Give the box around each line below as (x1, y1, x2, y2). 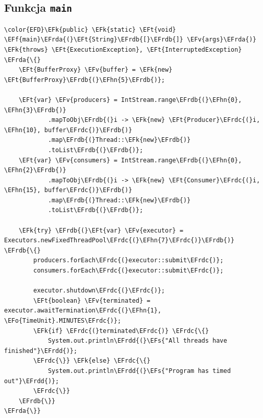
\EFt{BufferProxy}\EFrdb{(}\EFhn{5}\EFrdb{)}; (4, 76, 165, 83)
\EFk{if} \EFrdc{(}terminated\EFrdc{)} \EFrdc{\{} (33, 327, 209, 335)
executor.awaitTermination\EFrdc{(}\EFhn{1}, (4, 307, 161, 315)
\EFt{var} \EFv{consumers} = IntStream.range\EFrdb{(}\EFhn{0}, (18, 156, 242, 164)
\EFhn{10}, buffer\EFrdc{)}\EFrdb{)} (4, 126, 132, 134)
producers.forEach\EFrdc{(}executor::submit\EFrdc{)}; (33, 257, 224, 264)
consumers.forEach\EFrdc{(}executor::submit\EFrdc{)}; (33, 267, 224, 275)
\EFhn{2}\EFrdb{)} (4, 166, 66, 174)
